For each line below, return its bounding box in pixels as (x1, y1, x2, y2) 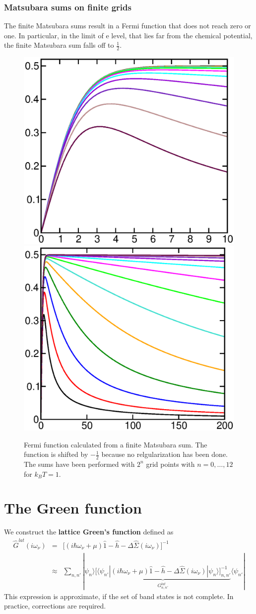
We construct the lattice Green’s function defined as (4, 526, 174, 537)
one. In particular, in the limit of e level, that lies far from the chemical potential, (4, 30, 253, 40)
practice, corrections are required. (4, 601, 106, 611)
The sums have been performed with (24, 458, 135, 469)
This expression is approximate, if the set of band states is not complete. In (4, 591, 234, 601)
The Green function (4, 498, 142, 518)
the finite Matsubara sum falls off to (4, 40, 114, 50)
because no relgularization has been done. (101, 449, 228, 459)
